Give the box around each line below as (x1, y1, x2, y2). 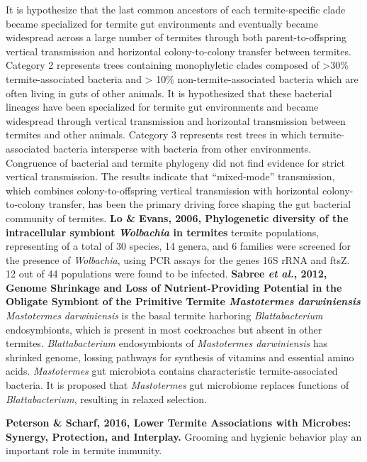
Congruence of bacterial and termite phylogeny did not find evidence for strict (6, 155, 346, 170)
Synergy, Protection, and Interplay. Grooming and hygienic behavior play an (6, 429, 362, 444)
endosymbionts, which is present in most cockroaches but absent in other (6, 321, 322, 336)
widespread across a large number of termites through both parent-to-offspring (6, 30, 346, 45)
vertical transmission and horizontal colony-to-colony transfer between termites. (6, 43, 351, 58)
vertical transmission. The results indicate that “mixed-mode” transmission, (6, 169, 335, 184)
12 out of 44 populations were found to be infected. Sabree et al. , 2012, (6, 266, 327, 281)
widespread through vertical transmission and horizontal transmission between (6, 113, 346, 128)
